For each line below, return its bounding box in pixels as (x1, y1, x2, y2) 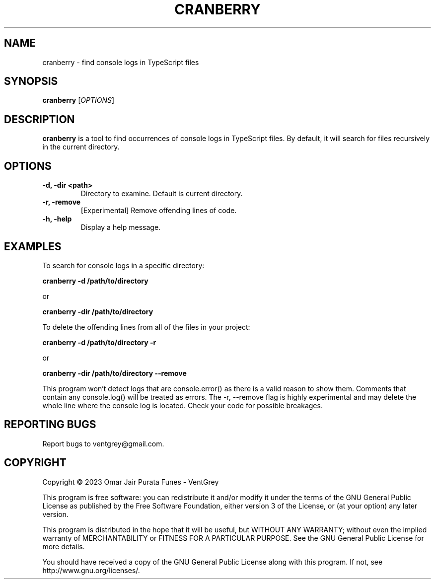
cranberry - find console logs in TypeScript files (42, 58, 199, 67)
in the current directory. (42, 143, 120, 151)
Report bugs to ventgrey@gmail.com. (42, 439, 164, 448)
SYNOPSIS (4, 75, 58, 88)
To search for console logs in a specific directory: (42, 261, 205, 270)
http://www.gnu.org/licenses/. (42, 566, 140, 575)
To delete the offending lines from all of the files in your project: (42, 322, 250, 331)
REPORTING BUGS (4, 418, 96, 431)
